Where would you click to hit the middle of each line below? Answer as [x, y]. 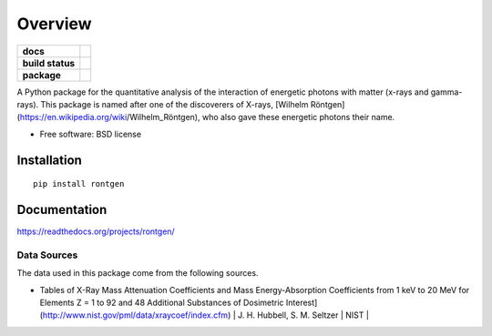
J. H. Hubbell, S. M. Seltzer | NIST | [303, 315]
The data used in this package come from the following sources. [138, 273]
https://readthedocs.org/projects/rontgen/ [96, 231]
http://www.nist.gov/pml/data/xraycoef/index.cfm [135, 315]
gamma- [446, 92]
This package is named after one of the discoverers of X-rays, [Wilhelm [174, 104]
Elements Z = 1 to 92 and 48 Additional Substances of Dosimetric [162, 302]
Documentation [62, 209]
